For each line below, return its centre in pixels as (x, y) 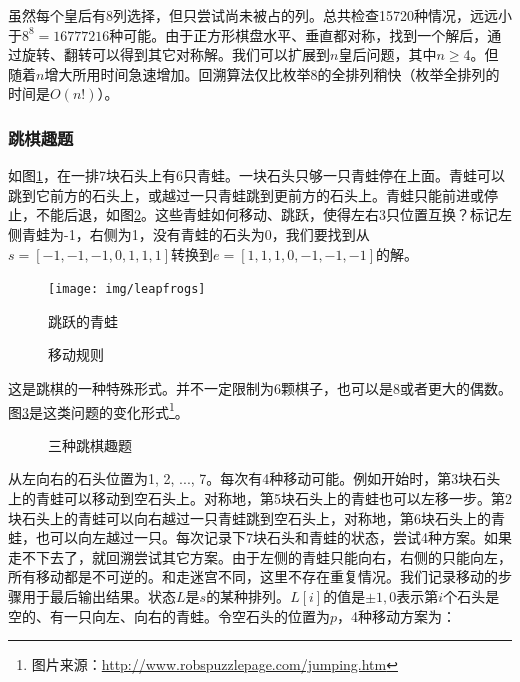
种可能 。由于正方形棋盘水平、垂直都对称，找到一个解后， (298, 34)
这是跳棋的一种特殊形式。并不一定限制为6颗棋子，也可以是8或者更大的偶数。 (260, 388)
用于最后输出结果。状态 (98, 596)
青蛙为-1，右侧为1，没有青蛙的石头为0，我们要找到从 (195, 233)
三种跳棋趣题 (90, 444)
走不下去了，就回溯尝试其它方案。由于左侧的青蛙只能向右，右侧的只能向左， (260, 556)
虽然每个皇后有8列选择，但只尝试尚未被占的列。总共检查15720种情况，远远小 (260, 15)
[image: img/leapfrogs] (127, 289)
